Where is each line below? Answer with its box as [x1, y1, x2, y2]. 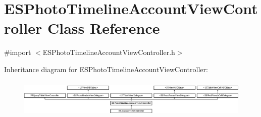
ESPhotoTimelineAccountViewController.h [42, 47, 175, 57]
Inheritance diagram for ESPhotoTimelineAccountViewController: [4, 64, 208, 74]
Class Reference [47, 18, 160, 38]
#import [4, 47, 31, 57]
